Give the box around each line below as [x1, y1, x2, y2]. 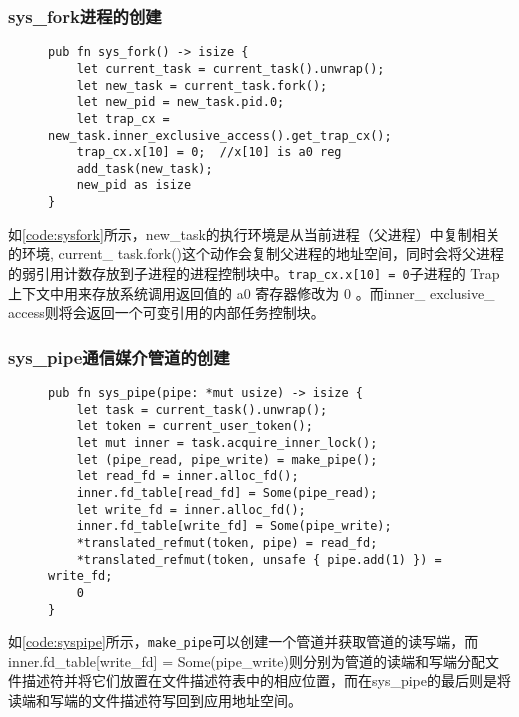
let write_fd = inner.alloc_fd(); [76, 502, 306, 517]
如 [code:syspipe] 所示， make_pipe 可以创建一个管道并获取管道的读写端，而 [8, 631, 479, 652]
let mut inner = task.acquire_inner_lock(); [76, 436, 378, 450]
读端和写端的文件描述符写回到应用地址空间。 [8, 690, 302, 711]
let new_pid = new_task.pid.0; [76, 95, 285, 110]
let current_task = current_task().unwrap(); [76, 61, 385, 76]
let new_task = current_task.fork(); [76, 78, 328, 93]
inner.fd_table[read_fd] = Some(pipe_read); [76, 485, 378, 500]
